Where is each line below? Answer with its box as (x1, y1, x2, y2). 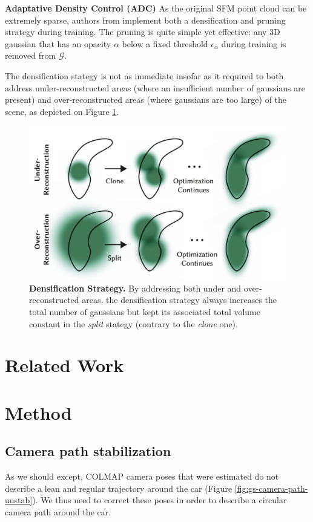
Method (5, 400, 72, 425)
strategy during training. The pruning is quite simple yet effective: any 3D (5, 25, 280, 38)
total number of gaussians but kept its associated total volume (29, 305, 260, 318)
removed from (5, 49, 56, 62)
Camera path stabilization (5, 442, 171, 460)
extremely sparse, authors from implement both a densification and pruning (5, 13, 286, 26)
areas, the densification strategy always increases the (82, 293, 277, 306)
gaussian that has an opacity (5, 37, 111, 50)
